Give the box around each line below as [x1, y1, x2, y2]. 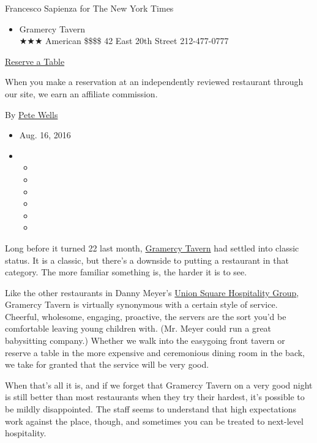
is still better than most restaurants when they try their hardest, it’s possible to [5, 390, 305, 403]
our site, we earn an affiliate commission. [5, 87, 158, 100]
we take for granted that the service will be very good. [5, 358, 209, 371]
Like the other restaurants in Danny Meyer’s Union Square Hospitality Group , [5, 286, 299, 299]
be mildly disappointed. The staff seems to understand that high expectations [5, 403, 297, 415]
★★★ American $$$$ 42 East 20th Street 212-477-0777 [19, 34, 229, 47]
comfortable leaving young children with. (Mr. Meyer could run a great [5, 322, 272, 335]
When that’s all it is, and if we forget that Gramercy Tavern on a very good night [5, 378, 313, 391]
